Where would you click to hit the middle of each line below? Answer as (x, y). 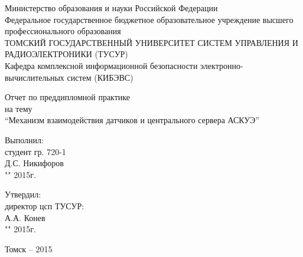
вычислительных (35, 77)
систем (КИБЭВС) (100, 77)
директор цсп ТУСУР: (45, 205)
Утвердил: (23, 194)
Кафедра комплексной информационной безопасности (101, 65)
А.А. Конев (25, 217)
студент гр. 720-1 (35, 151)
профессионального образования (63, 31)
